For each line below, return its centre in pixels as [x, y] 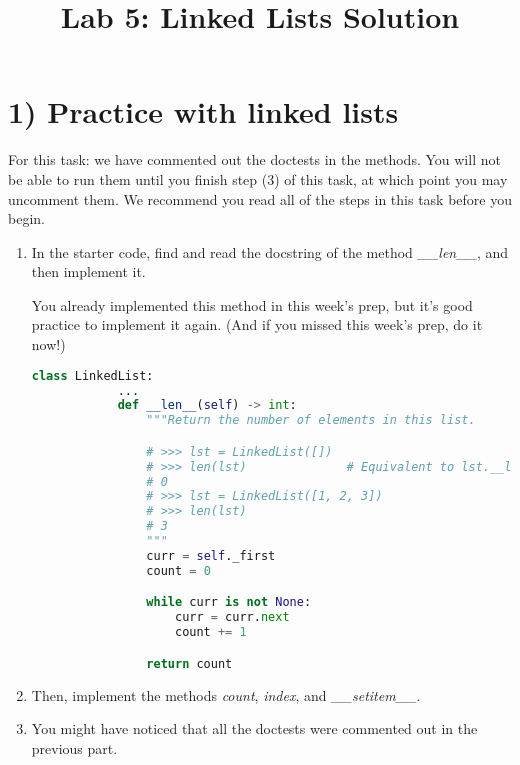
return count [189, 663]
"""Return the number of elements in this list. [311, 420]
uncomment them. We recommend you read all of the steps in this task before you [260, 198]
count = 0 [178, 570]
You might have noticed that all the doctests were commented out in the [254, 728]
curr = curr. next [232, 617]
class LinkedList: [92, 375]
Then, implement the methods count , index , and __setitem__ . [226, 694]
